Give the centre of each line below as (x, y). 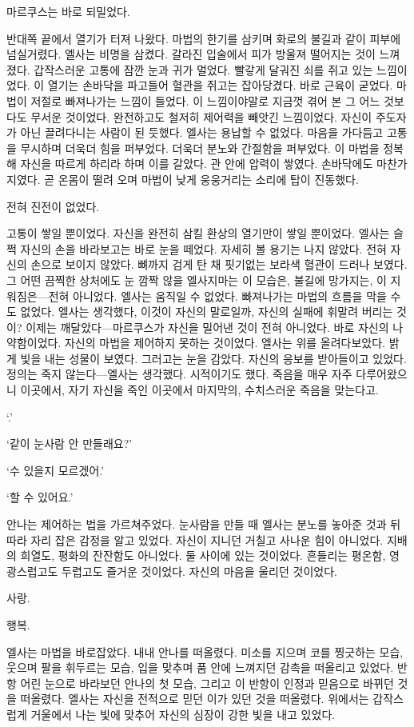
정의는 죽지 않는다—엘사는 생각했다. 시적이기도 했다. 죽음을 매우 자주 (179, 374)
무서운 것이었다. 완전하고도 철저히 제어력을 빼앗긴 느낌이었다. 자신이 (201, 116)
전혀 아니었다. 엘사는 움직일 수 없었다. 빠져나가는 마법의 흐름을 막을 (217, 296)
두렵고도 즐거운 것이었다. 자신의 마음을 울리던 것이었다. (199, 571)
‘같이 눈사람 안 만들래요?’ (70, 443)
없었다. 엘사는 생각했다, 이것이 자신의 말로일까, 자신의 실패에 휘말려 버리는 (207, 312)
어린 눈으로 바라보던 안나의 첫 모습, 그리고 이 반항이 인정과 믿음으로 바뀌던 (207, 683)
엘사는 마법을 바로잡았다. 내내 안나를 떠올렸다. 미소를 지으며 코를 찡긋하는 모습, (205, 651)
